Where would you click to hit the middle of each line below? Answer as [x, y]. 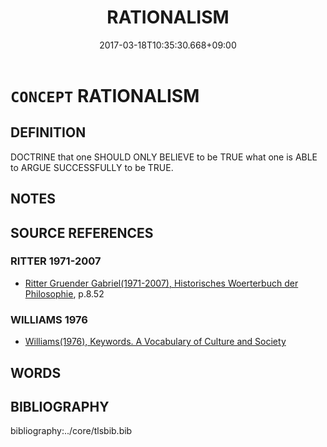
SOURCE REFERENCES [82, 232]
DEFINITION [48, 132]
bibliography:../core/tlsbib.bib [71, 431]
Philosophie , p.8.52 [64, 293]
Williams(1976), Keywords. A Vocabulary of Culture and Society [155, 342]
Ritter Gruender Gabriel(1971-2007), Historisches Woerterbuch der [161, 283]
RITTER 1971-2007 [56, 261]
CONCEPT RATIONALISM [105, 95]
